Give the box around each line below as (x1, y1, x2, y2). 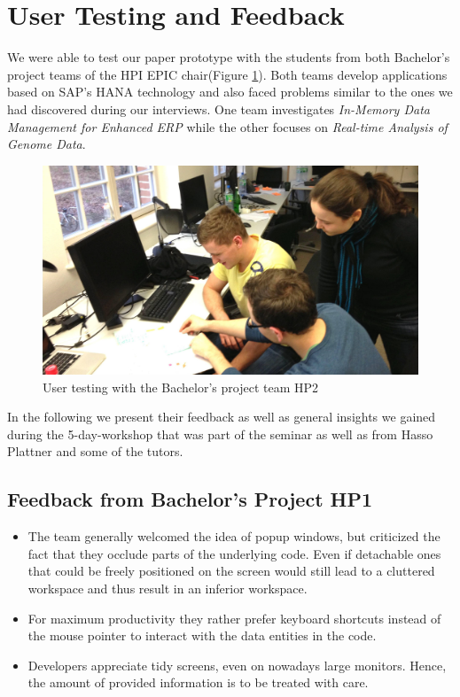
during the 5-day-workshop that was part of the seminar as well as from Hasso (7, 424, 433, 443)
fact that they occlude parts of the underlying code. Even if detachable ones (27, 544, 441, 562)
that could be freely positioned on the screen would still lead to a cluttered (27, 561, 435, 580)
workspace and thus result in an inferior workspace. (27, 579, 308, 598)
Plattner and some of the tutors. (7, 442, 183, 461)
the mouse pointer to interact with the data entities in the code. (27, 626, 377, 645)
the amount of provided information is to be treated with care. (27, 673, 369, 692)
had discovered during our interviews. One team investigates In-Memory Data (7, 99, 430, 118)
